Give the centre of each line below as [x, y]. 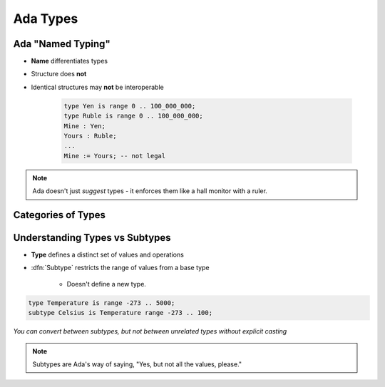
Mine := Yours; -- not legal [115, 156]
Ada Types [46, 19]
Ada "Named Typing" [62, 44]
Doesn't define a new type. [106, 284]
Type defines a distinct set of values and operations [108, 255]
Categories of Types [60, 215]
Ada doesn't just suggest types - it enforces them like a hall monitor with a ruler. [150, 191]
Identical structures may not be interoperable [97, 87]
